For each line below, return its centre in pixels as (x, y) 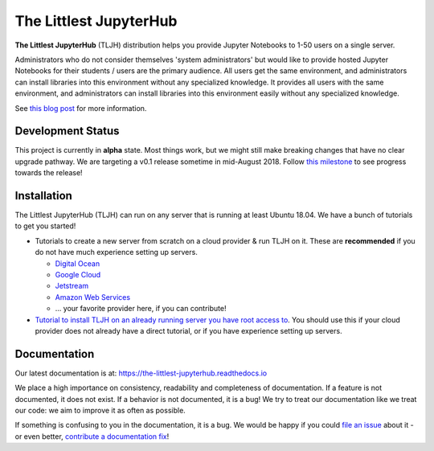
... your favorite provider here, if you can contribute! (141, 309)
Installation (43, 196)
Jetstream (72, 286)
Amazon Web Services (93, 297)
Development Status (67, 131)
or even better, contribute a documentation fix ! (92, 436)
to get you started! (45, 226)
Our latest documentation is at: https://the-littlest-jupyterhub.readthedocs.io (141, 373)
